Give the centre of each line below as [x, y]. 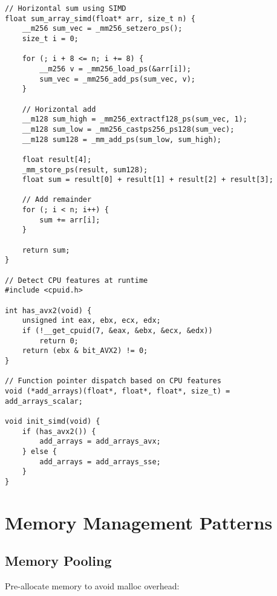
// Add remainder [57, 200]
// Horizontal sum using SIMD [66, 8]
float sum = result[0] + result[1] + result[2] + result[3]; [148, 180]
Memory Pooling [58, 561]
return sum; [46, 250]
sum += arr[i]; [70, 220]
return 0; [59, 341]
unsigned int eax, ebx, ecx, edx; [91, 321]
